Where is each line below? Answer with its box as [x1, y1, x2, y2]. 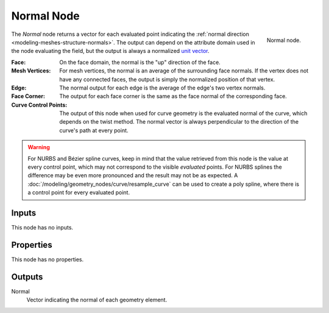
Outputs [11, 272, 43, 282]
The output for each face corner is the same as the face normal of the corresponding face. [59, 93, 288, 100]
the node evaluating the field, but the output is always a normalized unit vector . [11, 47, 210, 55]
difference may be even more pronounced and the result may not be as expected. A [27, 172, 238, 179]
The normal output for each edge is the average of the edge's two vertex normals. [59, 84, 266, 91]
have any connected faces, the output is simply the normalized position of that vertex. [59, 76, 275, 83]
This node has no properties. [11, 256, 84, 263]
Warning [27, 144, 50, 151]
